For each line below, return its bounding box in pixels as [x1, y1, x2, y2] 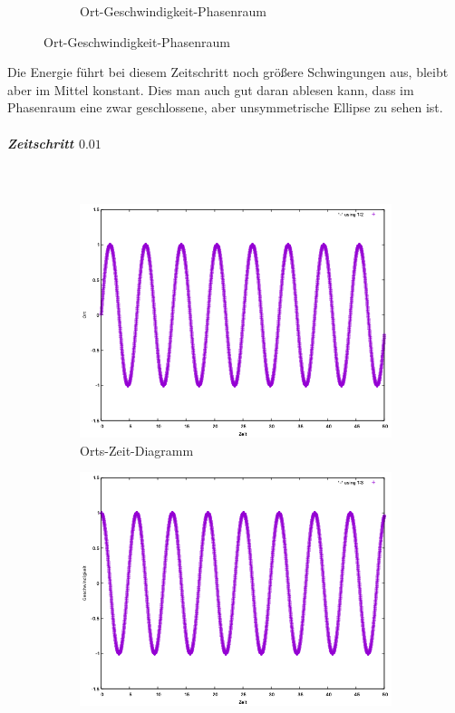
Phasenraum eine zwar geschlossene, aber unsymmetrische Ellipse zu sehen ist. [7, 98, 443, 117]
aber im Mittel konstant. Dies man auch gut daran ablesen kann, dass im [7, 80, 414, 99]
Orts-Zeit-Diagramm [80, 440, 194, 459]
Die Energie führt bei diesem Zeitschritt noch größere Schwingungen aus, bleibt [7, 63, 449, 82]
